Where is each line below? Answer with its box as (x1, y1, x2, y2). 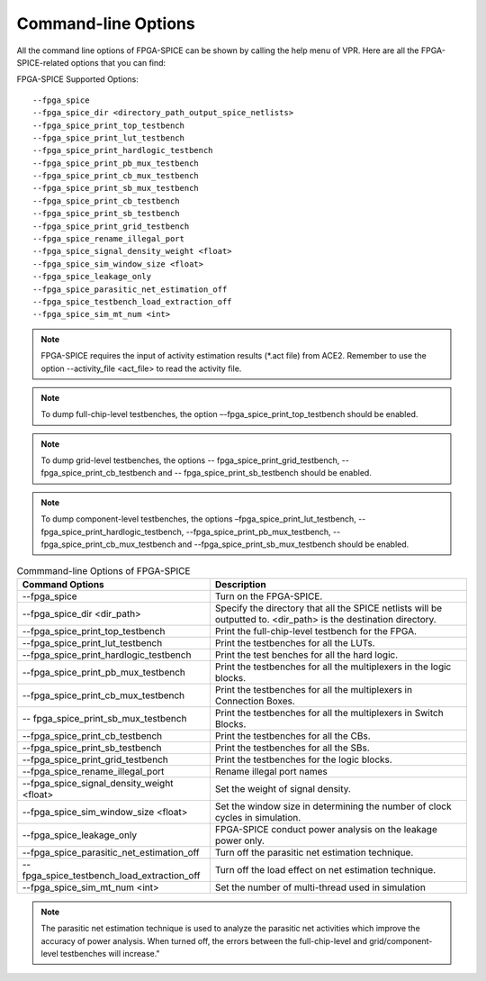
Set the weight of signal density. (214, 782, 351, 795)
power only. (214, 834, 265, 847)
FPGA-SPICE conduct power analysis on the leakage (214, 822, 438, 835)
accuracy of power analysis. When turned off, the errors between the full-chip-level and (40, 935, 368, 946)
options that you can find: (70, 57, 166, 68)
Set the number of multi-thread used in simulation (214, 881, 427, 894)
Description (214, 577, 266, 590)
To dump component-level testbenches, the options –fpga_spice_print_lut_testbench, (40, 513, 357, 524)
